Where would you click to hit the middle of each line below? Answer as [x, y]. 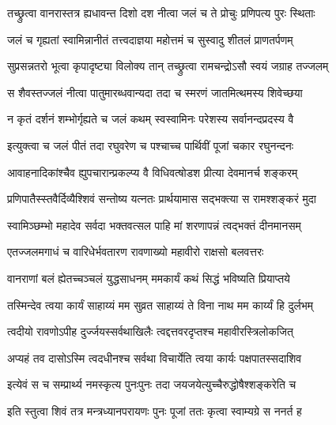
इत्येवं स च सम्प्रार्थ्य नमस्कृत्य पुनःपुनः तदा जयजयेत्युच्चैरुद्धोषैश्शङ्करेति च [152, 384]
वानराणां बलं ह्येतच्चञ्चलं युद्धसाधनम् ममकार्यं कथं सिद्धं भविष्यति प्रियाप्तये [149, 278]
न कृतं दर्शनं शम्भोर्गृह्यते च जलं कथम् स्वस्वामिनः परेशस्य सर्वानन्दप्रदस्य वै [151, 119]
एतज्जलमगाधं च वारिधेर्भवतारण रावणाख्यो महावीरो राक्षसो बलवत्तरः [136, 252]
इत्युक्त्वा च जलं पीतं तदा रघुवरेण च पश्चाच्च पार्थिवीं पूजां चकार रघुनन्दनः [151, 145]
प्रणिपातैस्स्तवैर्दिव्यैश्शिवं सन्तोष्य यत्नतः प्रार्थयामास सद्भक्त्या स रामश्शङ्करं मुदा [162, 199]
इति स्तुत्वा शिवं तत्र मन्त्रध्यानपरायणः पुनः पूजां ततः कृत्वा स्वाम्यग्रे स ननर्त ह [155, 410]
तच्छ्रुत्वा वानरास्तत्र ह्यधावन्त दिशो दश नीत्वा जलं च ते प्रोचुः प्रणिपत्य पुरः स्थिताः [161, 13]
